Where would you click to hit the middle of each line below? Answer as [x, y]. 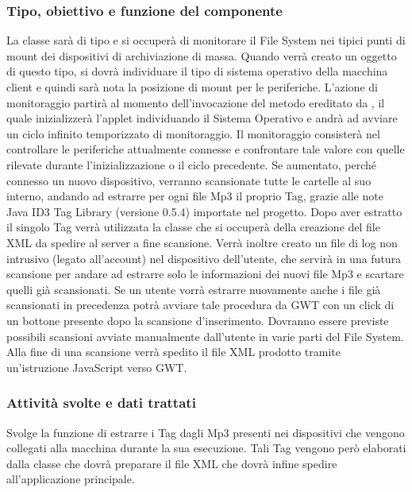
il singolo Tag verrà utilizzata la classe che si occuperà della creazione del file [193, 227]
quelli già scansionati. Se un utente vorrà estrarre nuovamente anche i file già [194, 289]
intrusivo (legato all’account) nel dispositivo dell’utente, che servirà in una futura [204, 258]
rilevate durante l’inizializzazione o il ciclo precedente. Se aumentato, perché [192, 164]
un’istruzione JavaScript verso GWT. [97, 367]
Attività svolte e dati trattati [101, 403]
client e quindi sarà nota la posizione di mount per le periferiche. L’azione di [192, 87]
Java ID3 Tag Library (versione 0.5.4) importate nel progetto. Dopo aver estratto [204, 211]
